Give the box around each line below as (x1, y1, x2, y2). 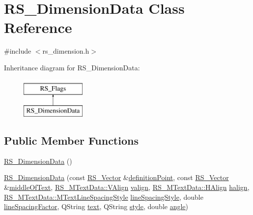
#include (4, 46, 31, 56)
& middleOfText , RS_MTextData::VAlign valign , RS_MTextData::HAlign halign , (4, 182, 250, 192)
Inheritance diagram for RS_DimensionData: (4, 62, 140, 72)
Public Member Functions (4, 133, 139, 148)
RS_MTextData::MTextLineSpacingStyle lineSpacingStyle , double (4, 191, 203, 202)
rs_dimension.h (42, 46, 89, 56)
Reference (4, 17, 72, 37)
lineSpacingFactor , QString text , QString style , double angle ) (4, 201, 189, 212)
